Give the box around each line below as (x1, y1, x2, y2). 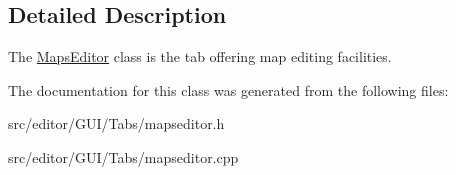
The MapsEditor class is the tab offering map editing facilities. (8, 46, 392, 67)
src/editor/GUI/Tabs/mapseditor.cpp (8, 146, 239, 167)
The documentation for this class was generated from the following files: (8, 79, 449, 100)
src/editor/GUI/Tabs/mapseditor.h (8, 113, 225, 134)
